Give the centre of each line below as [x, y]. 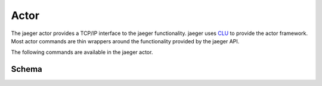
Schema [27, 69]
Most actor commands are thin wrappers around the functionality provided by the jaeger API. [125, 41]
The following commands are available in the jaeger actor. [82, 52]
